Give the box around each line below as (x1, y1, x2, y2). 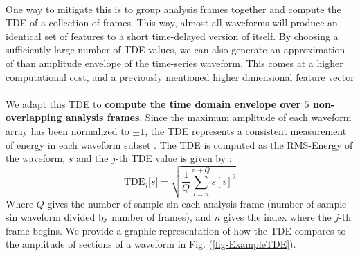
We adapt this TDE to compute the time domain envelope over (6, 96, 301, 111)
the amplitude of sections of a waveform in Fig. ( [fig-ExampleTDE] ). (6, 237, 296, 251)
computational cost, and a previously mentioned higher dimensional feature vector (6, 69, 354, 84)
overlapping (6, 110, 62, 125)
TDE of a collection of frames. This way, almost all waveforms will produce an (6, 15, 338, 30)
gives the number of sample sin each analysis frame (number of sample (47, 196, 347, 210)
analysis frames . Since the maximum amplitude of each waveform (65, 110, 352, 125)
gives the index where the (223, 210, 332, 224)
